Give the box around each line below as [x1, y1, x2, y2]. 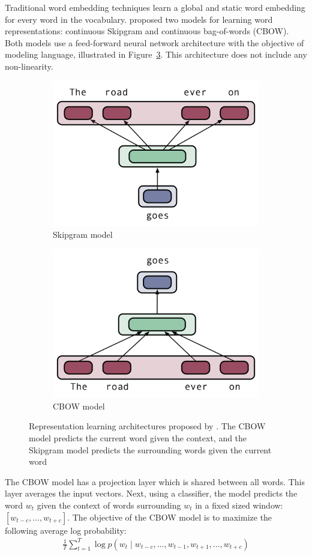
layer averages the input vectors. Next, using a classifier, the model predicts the [5, 487, 298, 500]
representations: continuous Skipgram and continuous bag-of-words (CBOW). [5, 25, 289, 37]
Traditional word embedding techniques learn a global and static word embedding [5, 1, 305, 13]
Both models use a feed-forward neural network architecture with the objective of [5, 36, 304, 49]
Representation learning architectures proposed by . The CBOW [29, 420, 266, 432]
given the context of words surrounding [37, 498, 181, 511]
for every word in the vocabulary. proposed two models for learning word [5, 13, 273, 25]
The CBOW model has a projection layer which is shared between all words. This [5, 475, 305, 488]
